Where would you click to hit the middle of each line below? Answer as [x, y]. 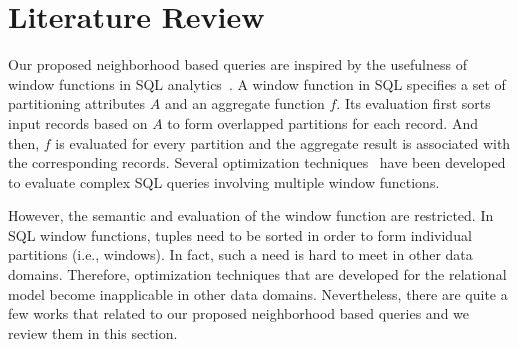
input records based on [78, 122]
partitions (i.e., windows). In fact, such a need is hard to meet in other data [240, 254]
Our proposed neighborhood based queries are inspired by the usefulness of [237, 64]
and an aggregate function [244, 103]
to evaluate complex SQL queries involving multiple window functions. [224, 181]
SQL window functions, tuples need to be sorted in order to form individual [240, 234]
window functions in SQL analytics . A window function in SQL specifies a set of [257, 83]
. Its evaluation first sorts [413, 103]
